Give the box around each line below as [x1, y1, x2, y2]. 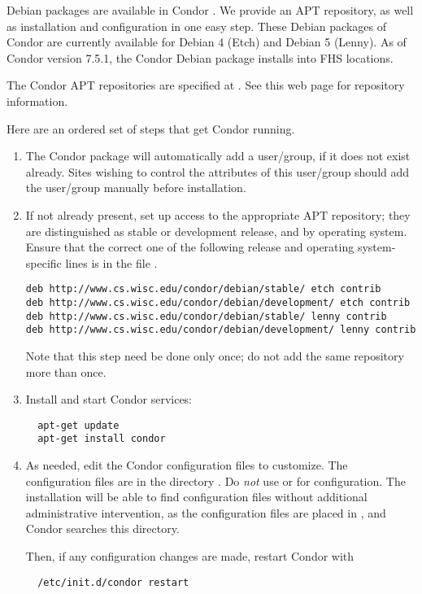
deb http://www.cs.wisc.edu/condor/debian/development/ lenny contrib [25, 324, 416, 336]
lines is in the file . [65, 254, 158, 271]
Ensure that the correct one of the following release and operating [25, 238, 355, 256]
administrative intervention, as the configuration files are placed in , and [25, 504, 386, 521]
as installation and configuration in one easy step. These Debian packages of [7, 17, 386, 34]
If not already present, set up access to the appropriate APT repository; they [25, 206, 411, 223]
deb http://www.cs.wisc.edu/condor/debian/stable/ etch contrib [25, 283, 381, 295]
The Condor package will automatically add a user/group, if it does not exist [25, 147, 411, 164]
